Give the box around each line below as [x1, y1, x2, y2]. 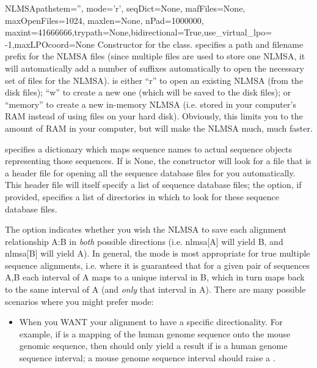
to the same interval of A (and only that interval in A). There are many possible [5, 283, 306, 296]
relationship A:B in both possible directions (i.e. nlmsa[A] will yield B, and [5, 235, 283, 247]
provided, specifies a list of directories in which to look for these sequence [5, 190, 279, 203]
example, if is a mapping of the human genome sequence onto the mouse [19, 327, 291, 340]
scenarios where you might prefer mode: [5, 295, 154, 307]
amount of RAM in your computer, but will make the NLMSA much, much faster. [5, 121, 313, 134]
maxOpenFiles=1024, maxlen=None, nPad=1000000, [5, 13, 204, 26]
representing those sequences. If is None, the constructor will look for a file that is [5, 154, 312, 167]
